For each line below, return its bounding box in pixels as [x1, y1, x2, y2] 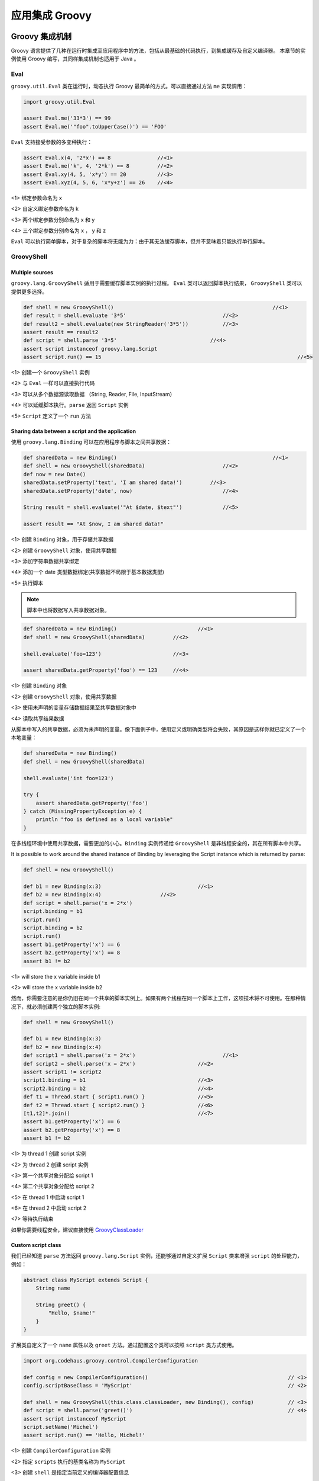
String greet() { [35, 1301, 86, 1308]
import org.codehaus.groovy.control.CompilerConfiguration [23, 1357, 198, 1364]
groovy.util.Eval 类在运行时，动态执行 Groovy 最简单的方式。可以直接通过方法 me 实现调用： [11, 82, 248, 89]
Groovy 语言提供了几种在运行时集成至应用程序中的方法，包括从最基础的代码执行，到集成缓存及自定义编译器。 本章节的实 [11, 47, 306, 55]
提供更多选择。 [11, 288, 47, 295]
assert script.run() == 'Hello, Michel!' [23, 1432, 145, 1439]
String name [35, 1285, 71, 1291]
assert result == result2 [23, 329, 99, 335]
